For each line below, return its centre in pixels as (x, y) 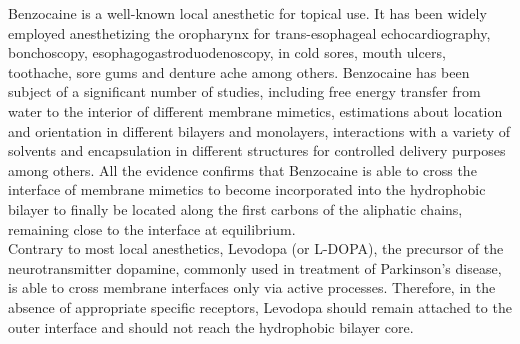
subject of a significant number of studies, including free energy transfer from (244, 91)
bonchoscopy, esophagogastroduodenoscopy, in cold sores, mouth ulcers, (227, 52)
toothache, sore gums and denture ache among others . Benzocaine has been (239, 71)
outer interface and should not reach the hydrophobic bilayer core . (211, 326)
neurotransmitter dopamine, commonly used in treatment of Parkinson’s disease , (255, 267)
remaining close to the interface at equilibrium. (152, 228)
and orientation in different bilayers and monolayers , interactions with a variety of (259, 130)
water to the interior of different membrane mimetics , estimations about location (255, 110)
